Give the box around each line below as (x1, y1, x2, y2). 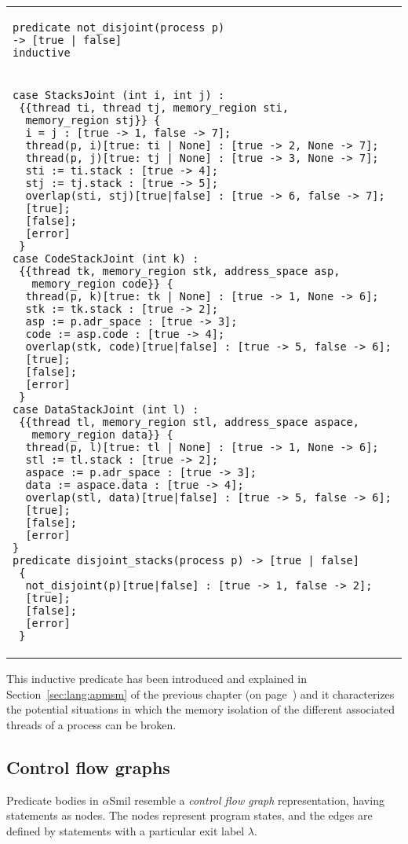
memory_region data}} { (31, 428, 173, 441)
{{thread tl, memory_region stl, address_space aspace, (19, 416, 359, 428)
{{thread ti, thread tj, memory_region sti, (19, 101, 289, 114)
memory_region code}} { (31, 277, 173, 290)
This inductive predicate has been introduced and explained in (6, 670, 307, 686)
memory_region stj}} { (25, 114, 161, 127)
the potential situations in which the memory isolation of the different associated (6, 701, 395, 717)
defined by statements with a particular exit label (6, 822, 245, 838)
